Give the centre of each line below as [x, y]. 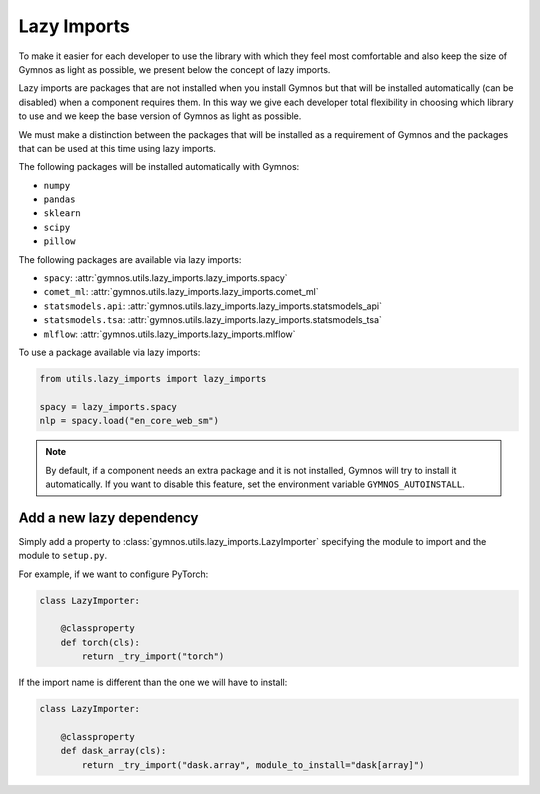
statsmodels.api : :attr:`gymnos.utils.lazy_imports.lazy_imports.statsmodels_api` [212, 306]
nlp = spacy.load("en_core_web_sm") [129, 421]
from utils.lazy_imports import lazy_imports [153, 378]
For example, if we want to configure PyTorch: [113, 574]
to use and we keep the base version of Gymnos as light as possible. [160, 116]
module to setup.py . [63, 556]
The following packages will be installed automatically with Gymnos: [159, 167]
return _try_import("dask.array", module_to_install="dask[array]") [253, 764]
